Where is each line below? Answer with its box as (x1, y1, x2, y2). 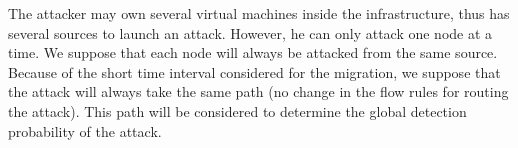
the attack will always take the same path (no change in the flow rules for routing (8, 81, 509, 102)
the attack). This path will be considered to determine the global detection (8, 100, 467, 121)
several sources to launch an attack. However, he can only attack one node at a (8, 22, 493, 43)
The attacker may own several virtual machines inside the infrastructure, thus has (8, 3, 510, 23)
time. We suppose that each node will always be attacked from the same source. (8, 42, 498, 63)
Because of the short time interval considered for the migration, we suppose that (8, 61, 501, 82)
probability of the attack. (8, 120, 162, 141)
